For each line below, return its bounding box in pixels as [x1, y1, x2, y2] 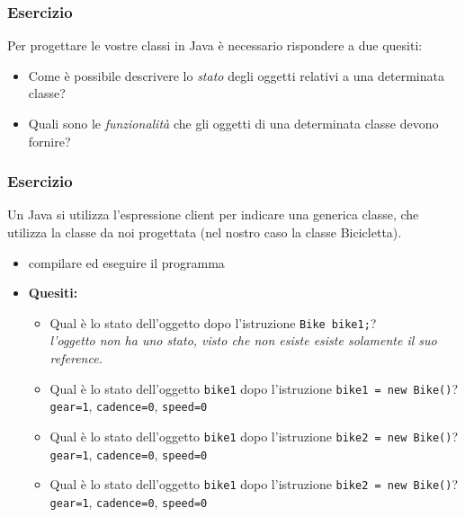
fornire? [28, 131, 71, 150]
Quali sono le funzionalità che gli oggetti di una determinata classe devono [28, 114, 439, 132]
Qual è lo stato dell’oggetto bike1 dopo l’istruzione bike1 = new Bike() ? [49, 379, 459, 397]
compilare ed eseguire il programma [28, 253, 225, 272]
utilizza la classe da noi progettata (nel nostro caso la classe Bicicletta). [7, 223, 402, 241]
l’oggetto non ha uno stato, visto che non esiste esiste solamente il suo [49, 331, 437, 350]
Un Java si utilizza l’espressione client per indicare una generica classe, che [7, 205, 419, 224]
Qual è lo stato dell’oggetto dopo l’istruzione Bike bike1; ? [49, 313, 377, 332]
